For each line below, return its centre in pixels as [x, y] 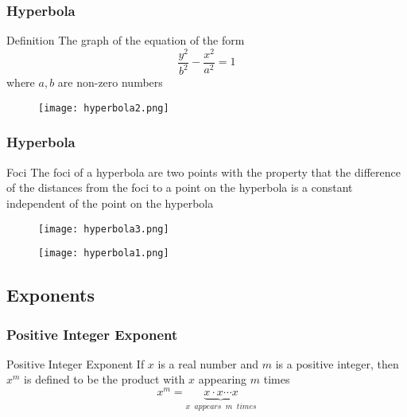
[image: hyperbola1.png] [104, 253]
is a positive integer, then [337, 363]
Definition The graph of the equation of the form [126, 40]
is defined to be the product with [105, 379]
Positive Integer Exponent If [76, 363]
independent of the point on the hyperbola [110, 203]
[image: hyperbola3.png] [104, 229]
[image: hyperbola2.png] [104, 108]
